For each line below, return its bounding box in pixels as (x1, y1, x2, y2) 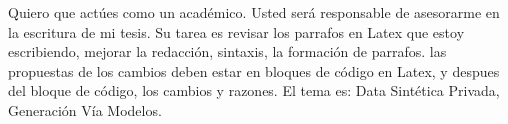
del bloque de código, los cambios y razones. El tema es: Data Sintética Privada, (8, 80, 500, 101)
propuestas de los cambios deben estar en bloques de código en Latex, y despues (8, 60, 500, 81)
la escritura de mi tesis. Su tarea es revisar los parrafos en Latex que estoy (8, 21, 465, 42)
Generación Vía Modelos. (8, 99, 162, 120)
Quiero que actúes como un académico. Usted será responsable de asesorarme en (8, 2, 500, 22)
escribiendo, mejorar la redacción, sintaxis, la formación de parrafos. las (8, 41, 447, 62)
